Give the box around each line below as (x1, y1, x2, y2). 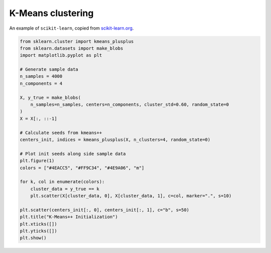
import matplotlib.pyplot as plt (20, 53, 102, 58)
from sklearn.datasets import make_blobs (20, 45, 123, 51)
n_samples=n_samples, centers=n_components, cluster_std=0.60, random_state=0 (30, 102, 229, 107)
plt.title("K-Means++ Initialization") (20, 214, 118, 220)
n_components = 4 (20, 80, 63, 86)
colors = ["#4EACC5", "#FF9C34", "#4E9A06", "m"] (20, 165, 145, 171)
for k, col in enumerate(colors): (20, 179, 105, 185)
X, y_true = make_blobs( (20, 94, 81, 100)
